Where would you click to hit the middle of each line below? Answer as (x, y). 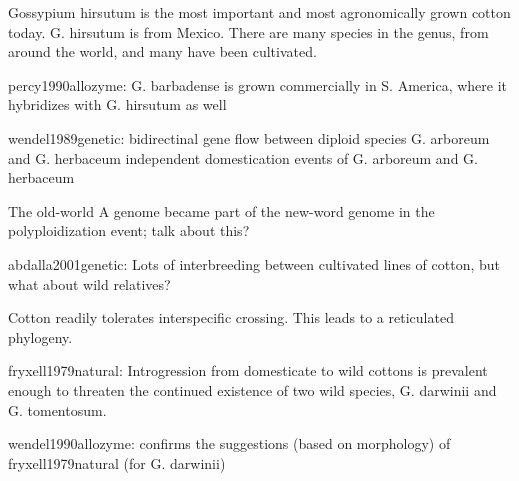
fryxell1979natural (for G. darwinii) (117, 462)
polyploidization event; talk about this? (129, 230)
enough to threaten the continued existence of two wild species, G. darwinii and (252, 389)
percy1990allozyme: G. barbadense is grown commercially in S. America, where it (258, 84)
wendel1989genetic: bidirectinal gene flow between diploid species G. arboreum (249, 137)
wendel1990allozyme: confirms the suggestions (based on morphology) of (229, 443)
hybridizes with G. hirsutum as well (117, 104)
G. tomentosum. (57, 409)
